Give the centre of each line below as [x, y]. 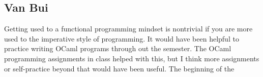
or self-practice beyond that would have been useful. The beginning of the [119, 68]
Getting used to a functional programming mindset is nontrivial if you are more [128, 29]
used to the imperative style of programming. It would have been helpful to [122, 38]
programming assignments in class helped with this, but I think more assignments [132, 58]
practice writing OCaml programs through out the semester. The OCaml [118, 48]
